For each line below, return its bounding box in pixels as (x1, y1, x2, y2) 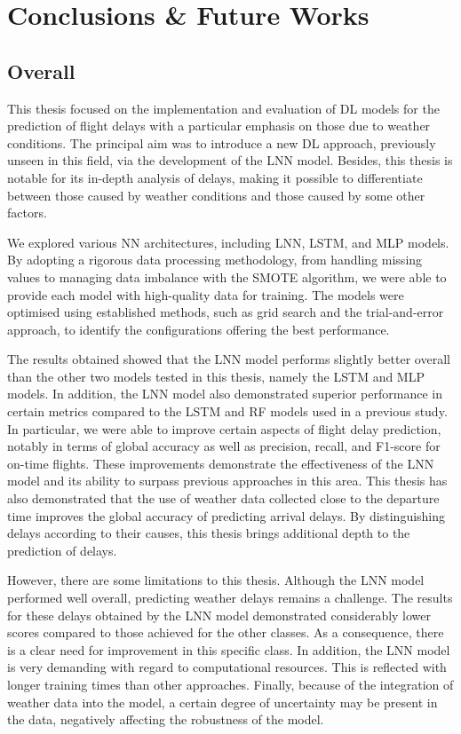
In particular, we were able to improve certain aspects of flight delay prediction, (7, 419, 441, 438)
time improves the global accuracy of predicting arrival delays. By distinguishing (7, 506, 446, 525)
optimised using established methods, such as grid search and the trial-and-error (7, 303, 444, 321)
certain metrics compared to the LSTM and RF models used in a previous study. (7, 402, 448, 421)
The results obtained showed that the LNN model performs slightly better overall (7, 350, 450, 368)
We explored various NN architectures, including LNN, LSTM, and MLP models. (7, 233, 449, 251)
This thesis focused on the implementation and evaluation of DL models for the (7, 99, 440, 117)
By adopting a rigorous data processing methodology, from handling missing (7, 250, 423, 269)
